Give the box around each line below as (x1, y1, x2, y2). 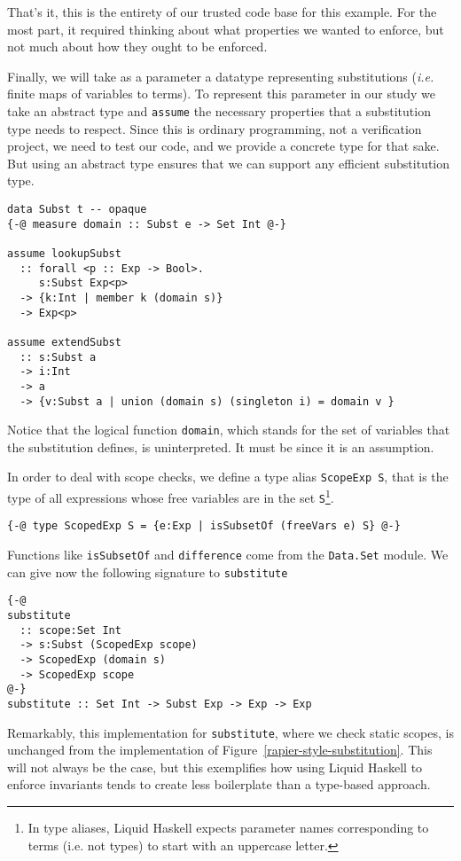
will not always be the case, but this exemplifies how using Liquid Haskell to (7, 757, 423, 776)
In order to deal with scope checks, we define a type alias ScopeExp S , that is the (7, 467, 449, 486)
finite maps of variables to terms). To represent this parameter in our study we (7, 84, 435, 103)
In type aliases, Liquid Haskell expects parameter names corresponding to (27, 818, 429, 837)
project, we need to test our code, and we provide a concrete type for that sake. (7, 137, 440, 155)
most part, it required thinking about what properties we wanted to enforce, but (7, 20, 444, 38)
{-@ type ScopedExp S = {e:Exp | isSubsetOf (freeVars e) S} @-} (7, 520, 401, 533)
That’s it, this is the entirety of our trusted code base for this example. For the (7, 3, 437, 20)
